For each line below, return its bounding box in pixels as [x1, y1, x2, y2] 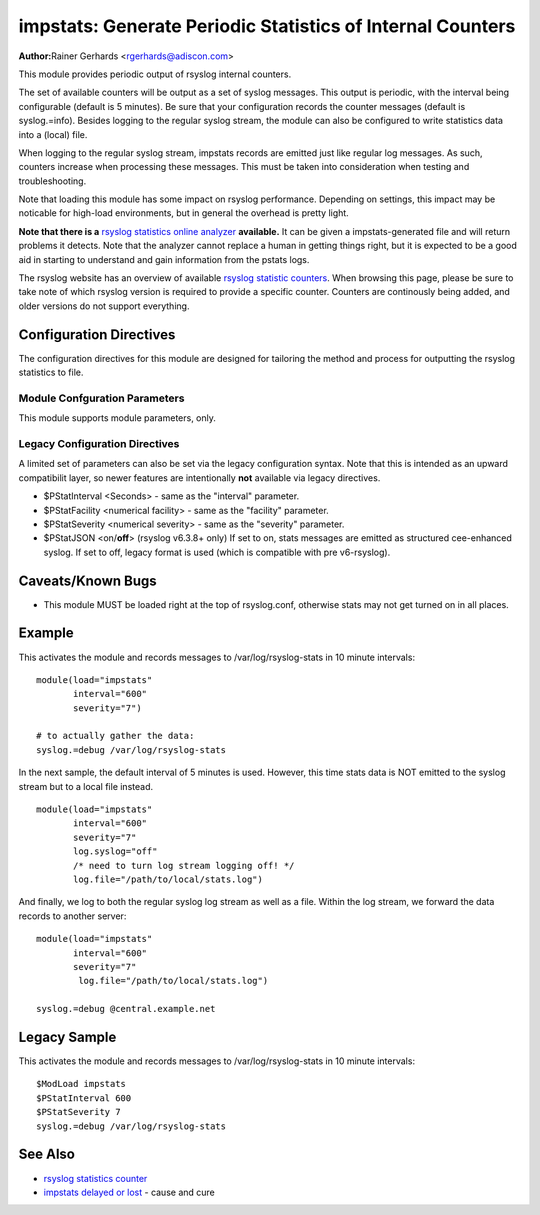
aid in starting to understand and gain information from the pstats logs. [18, 253, 310, 265]
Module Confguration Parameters [18, 391, 185, 405]
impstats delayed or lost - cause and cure [43, 1186, 215, 1198]
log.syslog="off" [73, 846, 158, 857]
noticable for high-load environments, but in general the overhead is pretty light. [18, 207, 349, 219]
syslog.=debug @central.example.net [36, 1003, 216, 1015]
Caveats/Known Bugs [18, 572, 157, 589]
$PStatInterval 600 [36, 1092, 132, 1104]
